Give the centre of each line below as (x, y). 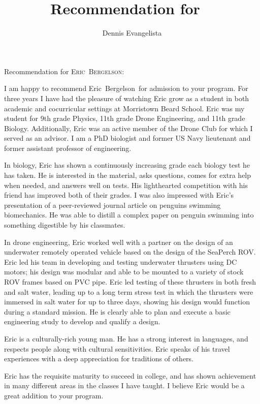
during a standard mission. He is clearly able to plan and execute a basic (117, 311)
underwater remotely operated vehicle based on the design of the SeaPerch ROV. (130, 252)
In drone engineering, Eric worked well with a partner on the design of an (119, 242)
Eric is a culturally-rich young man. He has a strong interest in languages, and (126, 338)
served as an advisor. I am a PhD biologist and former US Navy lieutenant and (127, 138)
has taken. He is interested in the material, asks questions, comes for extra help (128, 175)
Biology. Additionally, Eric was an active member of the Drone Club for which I (128, 128)
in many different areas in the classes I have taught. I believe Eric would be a (124, 385)
